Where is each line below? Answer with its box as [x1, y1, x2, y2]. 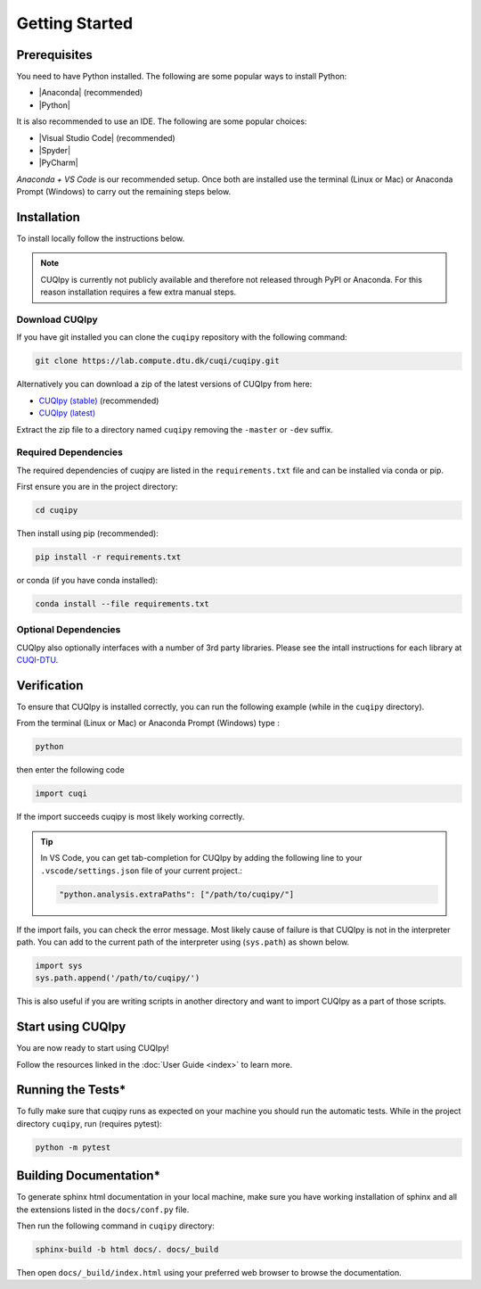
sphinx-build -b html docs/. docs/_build [35, 1244, 219, 1255]
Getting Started [16, 13, 134, 33]
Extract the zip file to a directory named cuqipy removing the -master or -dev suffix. [16, 424, 334, 434]
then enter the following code [16, 764, 125, 775]
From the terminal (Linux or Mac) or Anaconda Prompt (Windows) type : [16, 718, 280, 729]
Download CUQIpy [16, 313, 98, 326]
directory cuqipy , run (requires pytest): [16, 1118, 162, 1128]
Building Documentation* [16, 1169, 160, 1184]
